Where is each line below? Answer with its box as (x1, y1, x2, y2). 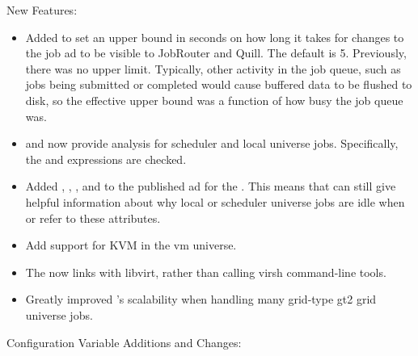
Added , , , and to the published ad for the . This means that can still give (25, 178, 396, 195)
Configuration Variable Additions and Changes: (6, 333, 242, 350)
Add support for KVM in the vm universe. (25, 237, 237, 253)
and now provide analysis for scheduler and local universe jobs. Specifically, (25, 135, 399, 152)
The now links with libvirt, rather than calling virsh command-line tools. (25, 263, 386, 280)
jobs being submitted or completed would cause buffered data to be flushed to (25, 76, 412, 93)
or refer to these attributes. (25, 209, 161, 226)
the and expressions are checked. (25, 150, 187, 167)
